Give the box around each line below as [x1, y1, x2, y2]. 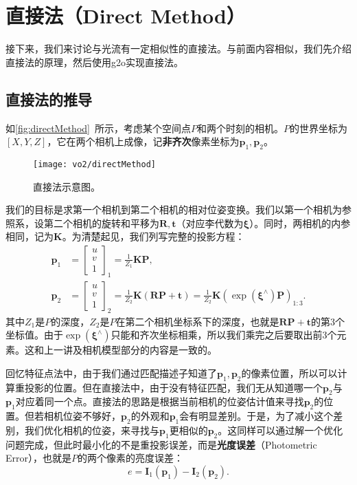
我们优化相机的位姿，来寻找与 [24, 422, 159, 437]
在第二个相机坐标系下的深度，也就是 [115, 314, 279, 328]
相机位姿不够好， [43, 409, 121, 423]
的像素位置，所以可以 [241, 365, 338, 380]
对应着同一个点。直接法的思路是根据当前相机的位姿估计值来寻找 [15, 394, 304, 409]
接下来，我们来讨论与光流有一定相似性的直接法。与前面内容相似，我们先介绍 [5, 41, 352, 56]
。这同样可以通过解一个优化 [218, 422, 343, 437]
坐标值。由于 [5, 327, 63, 342]
